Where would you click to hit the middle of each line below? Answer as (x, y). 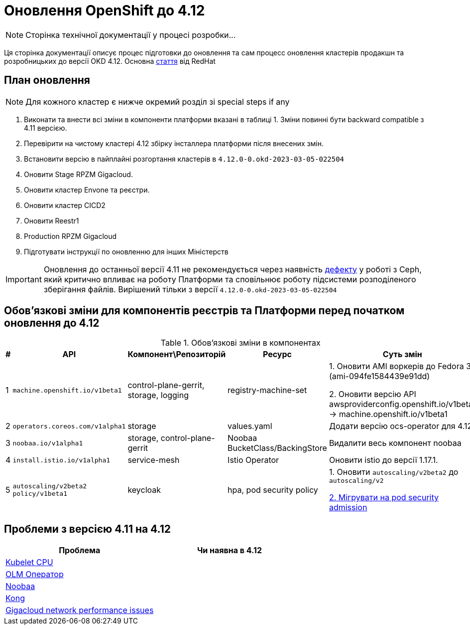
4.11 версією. (46, 128)
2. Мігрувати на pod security (384, 498)
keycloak (144, 490)
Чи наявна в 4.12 (230, 550)
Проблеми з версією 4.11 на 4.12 (88, 529)
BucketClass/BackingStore (277, 448)
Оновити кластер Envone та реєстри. (87, 190)
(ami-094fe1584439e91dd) (379, 376)
